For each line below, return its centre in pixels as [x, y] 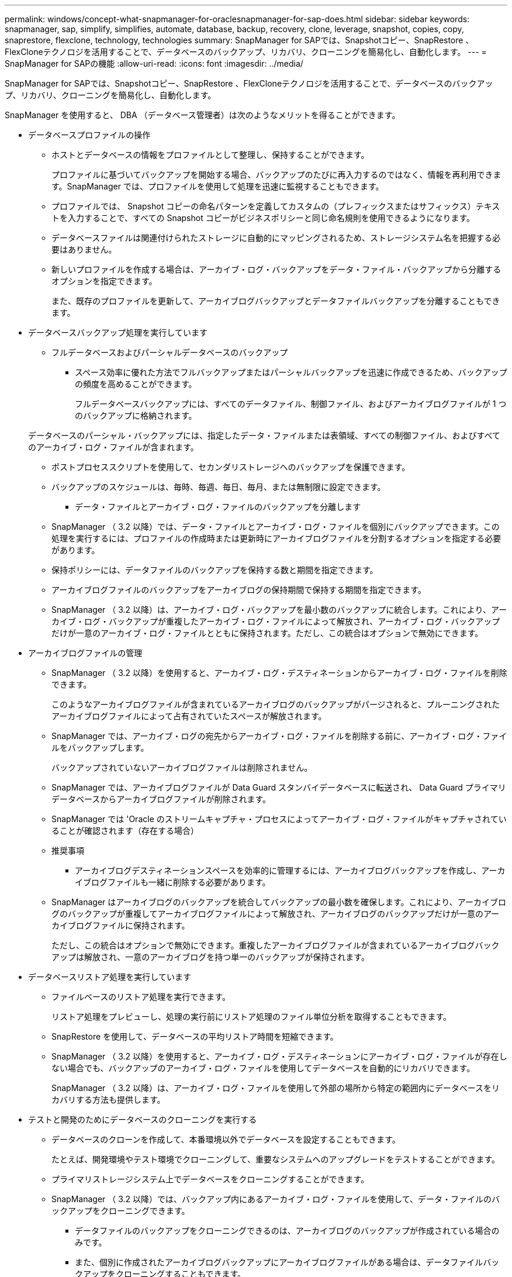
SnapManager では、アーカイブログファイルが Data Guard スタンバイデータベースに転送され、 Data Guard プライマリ [279, 787]
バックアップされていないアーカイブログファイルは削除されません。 [182, 767]
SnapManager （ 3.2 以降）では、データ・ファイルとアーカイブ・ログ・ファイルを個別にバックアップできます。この [276, 527]
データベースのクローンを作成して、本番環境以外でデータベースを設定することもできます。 [226, 1139]
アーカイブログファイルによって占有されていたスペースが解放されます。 [189, 716]
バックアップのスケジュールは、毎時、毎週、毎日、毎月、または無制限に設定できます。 [219, 487]
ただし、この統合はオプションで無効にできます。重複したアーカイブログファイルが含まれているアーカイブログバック [276, 945]
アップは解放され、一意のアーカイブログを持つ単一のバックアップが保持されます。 [210, 957]
